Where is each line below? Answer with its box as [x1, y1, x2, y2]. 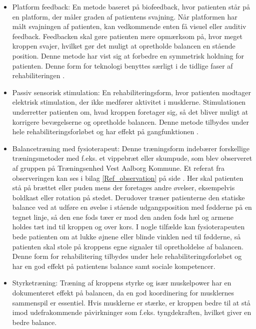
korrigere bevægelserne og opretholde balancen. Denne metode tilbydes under [12, 116, 249, 127]
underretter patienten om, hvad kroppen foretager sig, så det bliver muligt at [12, 106, 248, 117]
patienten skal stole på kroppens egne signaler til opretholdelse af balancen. [12, 241, 243, 251]
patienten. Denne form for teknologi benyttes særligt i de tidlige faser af [12, 60, 233, 71]
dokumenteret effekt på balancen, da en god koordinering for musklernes [12, 287, 234, 298]
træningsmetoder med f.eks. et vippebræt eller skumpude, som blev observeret [12, 153, 252, 163]
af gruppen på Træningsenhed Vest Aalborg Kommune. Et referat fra [12, 162, 224, 173]
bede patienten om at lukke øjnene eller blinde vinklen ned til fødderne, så [12, 231, 241, 242]
